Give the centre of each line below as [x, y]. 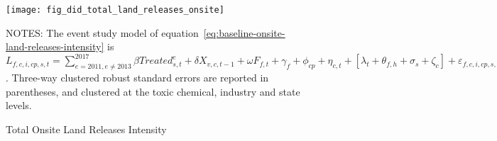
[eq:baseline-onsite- [244, 32]
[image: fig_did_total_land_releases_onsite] [115, 10]
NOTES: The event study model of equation [102, 32]
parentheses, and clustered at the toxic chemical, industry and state [153, 91]
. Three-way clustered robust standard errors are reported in [137, 78]
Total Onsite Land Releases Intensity [86, 129]
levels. [19, 105]
